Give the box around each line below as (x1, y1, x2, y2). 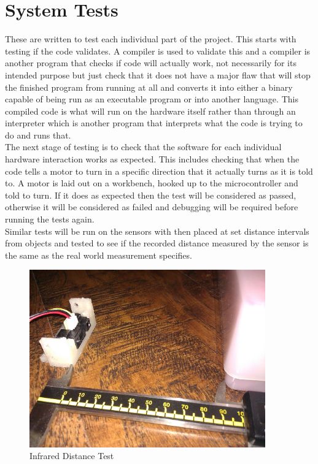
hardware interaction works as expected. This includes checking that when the (5, 153, 300, 165)
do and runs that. (5, 128, 71, 141)
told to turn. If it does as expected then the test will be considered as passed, (5, 188, 297, 201)
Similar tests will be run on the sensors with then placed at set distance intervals (5, 224, 309, 237)
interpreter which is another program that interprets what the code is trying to (5, 116, 303, 129)
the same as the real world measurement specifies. (5, 248, 192, 261)
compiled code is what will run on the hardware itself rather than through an (5, 104, 296, 117)
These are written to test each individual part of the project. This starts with (5, 32, 297, 45)
